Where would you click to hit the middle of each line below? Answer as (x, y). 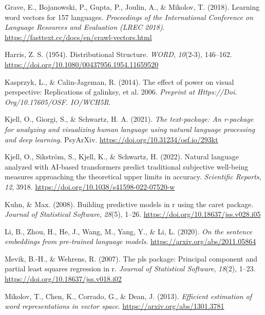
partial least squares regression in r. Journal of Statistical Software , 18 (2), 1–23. (130, 268)
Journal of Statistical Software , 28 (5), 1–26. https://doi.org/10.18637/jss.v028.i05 (133, 214)
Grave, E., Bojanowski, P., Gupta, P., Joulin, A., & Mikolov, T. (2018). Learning (132, 7)
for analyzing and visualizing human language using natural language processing (130, 129)
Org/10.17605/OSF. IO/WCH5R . (58, 101)
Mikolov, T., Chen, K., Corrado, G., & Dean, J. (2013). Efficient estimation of (128, 296)
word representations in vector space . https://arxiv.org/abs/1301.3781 (115, 306)
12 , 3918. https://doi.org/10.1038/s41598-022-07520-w (90, 186)
